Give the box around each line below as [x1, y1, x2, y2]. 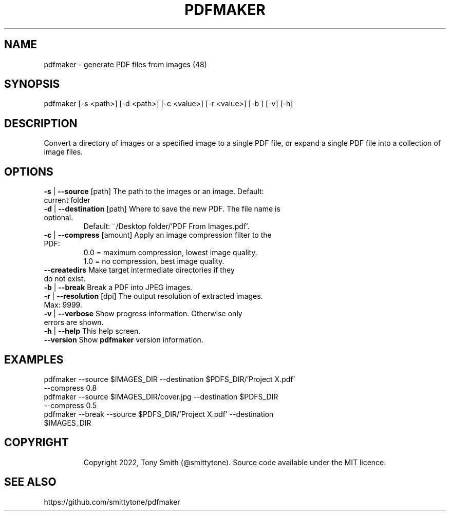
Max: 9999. [44, 300, 82, 310]
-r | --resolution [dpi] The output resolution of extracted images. [44, 292, 263, 301]
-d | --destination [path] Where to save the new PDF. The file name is [44, 204, 280, 214]
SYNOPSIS [4, 78, 60, 91]
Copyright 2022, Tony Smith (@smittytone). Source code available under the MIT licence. [83, 457, 386, 467]
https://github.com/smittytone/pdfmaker [44, 497, 180, 506]
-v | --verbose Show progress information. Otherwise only [44, 309, 242, 318]
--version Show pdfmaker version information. [44, 335, 203, 345]
